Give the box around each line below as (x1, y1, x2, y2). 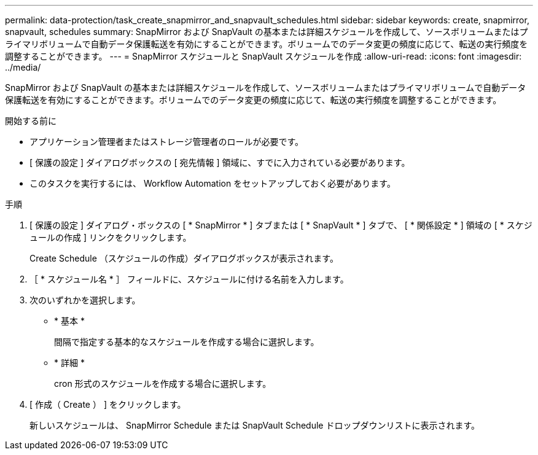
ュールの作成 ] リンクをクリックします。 (29, 232, 192, 243)
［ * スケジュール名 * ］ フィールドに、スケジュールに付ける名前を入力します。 (29, 274, 349, 284)
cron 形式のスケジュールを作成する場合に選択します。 (54, 378, 271, 389)
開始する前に (5, 115, 57, 126)
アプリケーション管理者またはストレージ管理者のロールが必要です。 (29, 136, 304, 147)
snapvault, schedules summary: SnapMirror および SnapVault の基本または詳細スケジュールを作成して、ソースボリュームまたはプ (5, 26, 528, 37)
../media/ (5, 62, 41, 72)
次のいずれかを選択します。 (29, 295, 141, 305)
